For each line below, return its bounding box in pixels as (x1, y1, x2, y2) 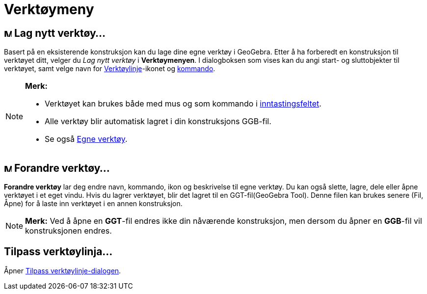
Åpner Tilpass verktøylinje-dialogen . (4, 266, 121, 275)
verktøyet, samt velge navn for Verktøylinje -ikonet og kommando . (4, 64, 215, 73)
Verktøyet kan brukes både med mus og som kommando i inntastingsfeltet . (45, 99, 321, 109)
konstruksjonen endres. (25, 226, 112, 236)
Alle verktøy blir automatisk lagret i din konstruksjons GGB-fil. (45, 116, 271, 127)
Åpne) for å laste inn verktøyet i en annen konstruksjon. (4, 199, 183, 208)
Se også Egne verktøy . (45, 134, 128, 144)
